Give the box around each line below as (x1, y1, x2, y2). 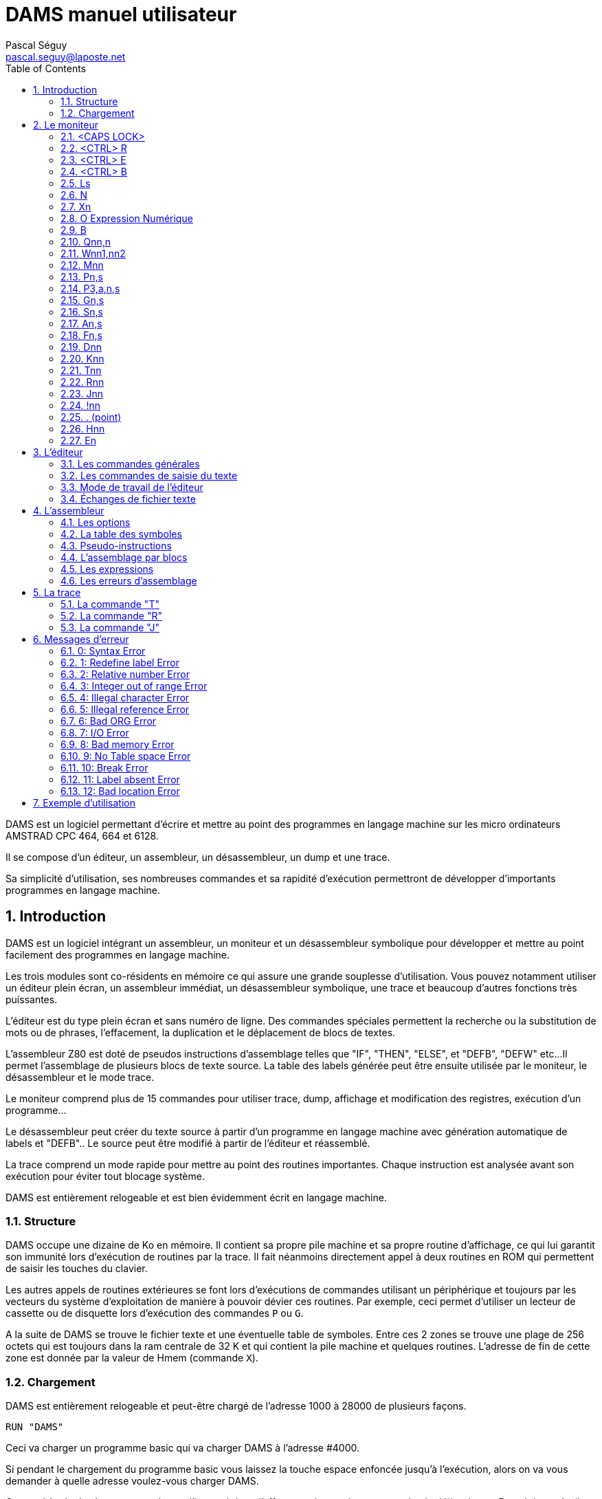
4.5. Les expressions (60, 562, 154, 575)
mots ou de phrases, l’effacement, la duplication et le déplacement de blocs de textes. (5, 1026, 396, 1038)
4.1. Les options (60, 516, 131, 528)
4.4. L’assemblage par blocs (60, 551, 188, 563)
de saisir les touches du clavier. (5, 1262, 148, 1275)
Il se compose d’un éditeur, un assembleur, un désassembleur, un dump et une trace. (5, 851, 390, 863)
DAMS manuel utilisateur (5, 3, 237, 26)
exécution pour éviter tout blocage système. (5, 1170, 205, 1182)
